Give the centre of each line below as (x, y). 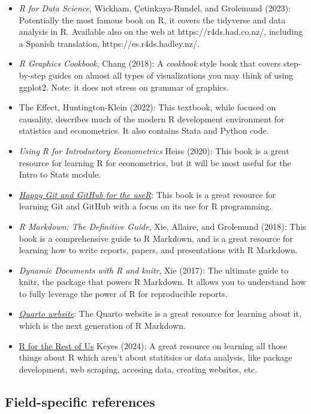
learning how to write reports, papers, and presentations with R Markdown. (158, 250)
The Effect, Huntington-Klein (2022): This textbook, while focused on (147, 107)
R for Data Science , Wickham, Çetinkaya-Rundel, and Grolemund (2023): (155, 8)
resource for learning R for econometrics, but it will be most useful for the (155, 162)
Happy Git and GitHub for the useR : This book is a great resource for (147, 194)
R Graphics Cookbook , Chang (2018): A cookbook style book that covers (150, 63)
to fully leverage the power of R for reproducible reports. (123, 293)
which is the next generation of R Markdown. (102, 325)
